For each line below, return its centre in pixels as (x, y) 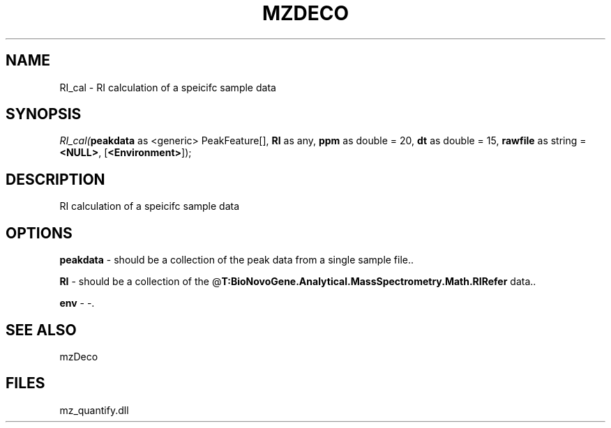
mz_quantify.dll (94, 410)
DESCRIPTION (55, 179)
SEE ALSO (41, 330)
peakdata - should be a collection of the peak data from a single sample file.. (237, 260)
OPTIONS (39, 233)
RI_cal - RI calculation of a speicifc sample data (168, 87)
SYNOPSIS (44, 114)
